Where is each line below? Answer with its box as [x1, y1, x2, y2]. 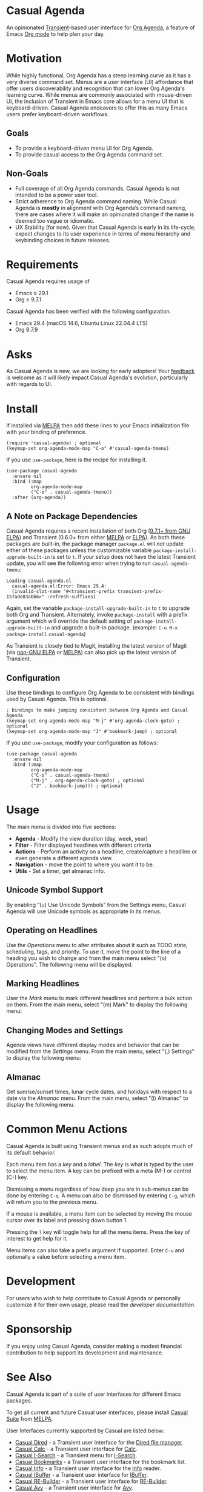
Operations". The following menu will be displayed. [6, 961, 133, 968]
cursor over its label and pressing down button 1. [6, 1216, 128, 1224]
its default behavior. [6, 1149, 56, 1156]
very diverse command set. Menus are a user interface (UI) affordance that [6, 78, 194, 85]
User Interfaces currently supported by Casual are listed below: [6, 1427, 165, 1434]
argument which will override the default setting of [6, 617, 133, 625]
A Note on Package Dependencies [6, 511, 138, 521]
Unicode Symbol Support [6, 885, 104, 895]
